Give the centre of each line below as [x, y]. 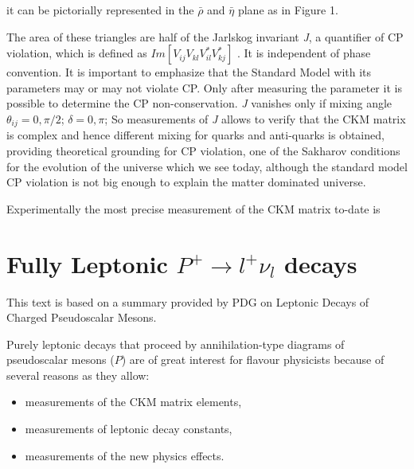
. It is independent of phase [304, 53]
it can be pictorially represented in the [100, 10]
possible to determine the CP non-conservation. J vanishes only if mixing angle [199, 103]
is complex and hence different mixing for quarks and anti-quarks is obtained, [195, 135]
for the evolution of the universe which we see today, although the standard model [207, 166]
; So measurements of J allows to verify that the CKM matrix [255, 118]
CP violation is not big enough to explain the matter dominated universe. [186, 182]
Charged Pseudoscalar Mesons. [82, 317]
